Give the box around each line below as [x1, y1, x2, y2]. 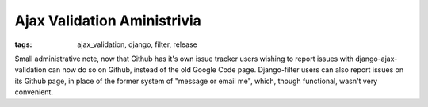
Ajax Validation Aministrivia [14, 12, 202, 29]
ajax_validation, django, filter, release [77, 40, 198, 49]
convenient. [14, 87, 53, 97]
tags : [14, 40, 32, 49]
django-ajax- [355, 54, 398, 63]
